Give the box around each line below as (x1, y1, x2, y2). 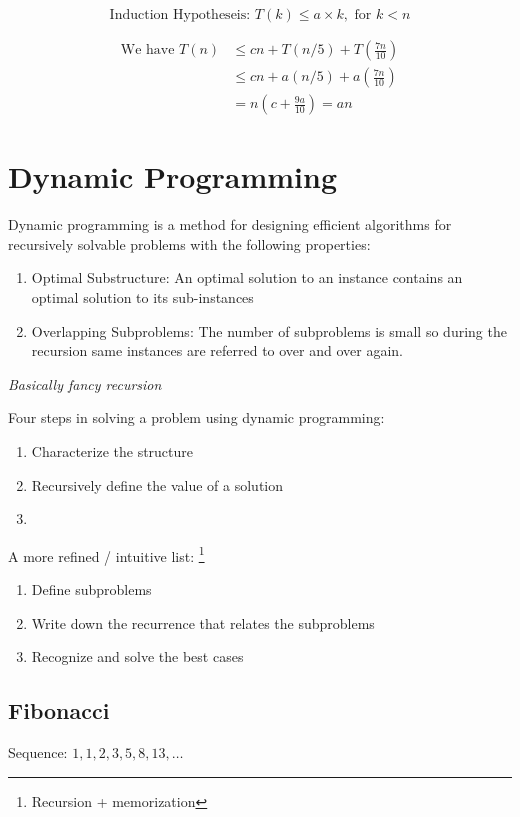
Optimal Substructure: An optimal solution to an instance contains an (31, 267, 463, 288)
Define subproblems (31, 579, 152, 599)
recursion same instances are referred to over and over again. (31, 340, 403, 361)
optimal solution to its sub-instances (31, 287, 254, 307)
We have (120, 43, 175, 58)
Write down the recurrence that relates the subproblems (31, 612, 375, 633)
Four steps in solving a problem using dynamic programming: (8, 407, 385, 428)
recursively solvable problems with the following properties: (8, 233, 371, 254)
